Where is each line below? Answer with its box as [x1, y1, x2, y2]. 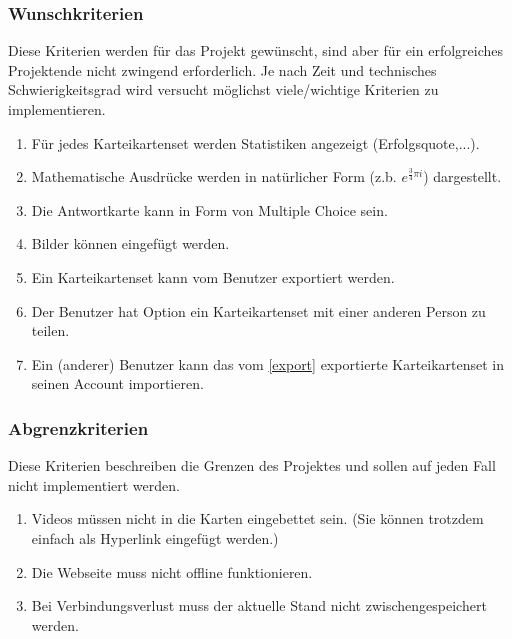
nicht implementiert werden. [8, 474, 180, 495]
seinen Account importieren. [31, 373, 204, 394]
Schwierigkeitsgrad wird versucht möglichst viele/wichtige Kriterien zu [8, 79, 439, 100]
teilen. [31, 320, 70, 341]
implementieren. [8, 99, 106, 119]
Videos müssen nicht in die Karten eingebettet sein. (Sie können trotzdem [31, 508, 484, 529]
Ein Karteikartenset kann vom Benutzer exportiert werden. [31, 266, 395, 287]
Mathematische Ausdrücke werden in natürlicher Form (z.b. [31, 166, 397, 187]
